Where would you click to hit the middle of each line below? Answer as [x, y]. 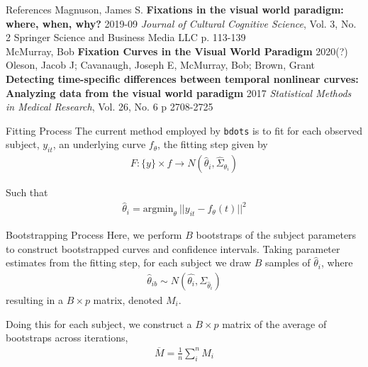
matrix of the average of [274, 323]
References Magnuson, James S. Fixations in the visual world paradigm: [175, 9]
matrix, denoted [128, 299]
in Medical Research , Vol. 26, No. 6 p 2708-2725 [110, 107]
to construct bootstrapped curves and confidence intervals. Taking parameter [173, 248]
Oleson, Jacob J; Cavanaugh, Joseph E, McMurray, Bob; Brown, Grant [161, 65]
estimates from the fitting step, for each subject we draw [129, 262]
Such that [27, 192]
